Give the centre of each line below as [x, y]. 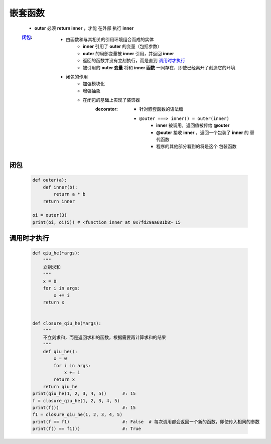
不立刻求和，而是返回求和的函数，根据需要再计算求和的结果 [105, 338]
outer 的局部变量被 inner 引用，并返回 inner [128, 53]
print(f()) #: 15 [84, 407]
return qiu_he [60, 387]
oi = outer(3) [50, 215]
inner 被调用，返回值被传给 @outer [193, 125]
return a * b [70, 194]
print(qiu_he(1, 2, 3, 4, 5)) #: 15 [84, 394]
